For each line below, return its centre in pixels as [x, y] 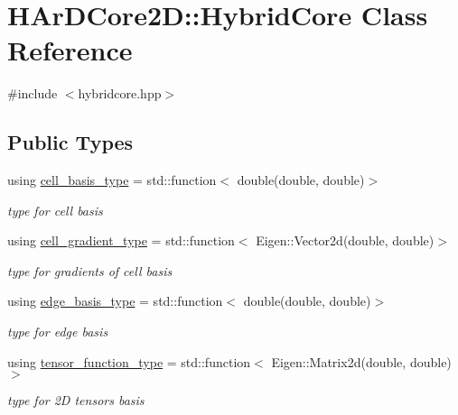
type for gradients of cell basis [90, 270]
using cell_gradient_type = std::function [121, 240]
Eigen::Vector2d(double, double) [345, 240]
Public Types [70, 142]
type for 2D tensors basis [76, 400]
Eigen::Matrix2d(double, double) [361, 361]
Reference [70, 50]
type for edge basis [58, 332]
